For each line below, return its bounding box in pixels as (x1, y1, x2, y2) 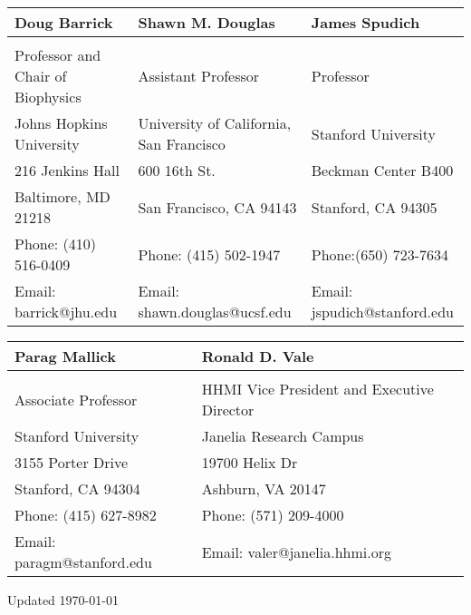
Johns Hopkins (14, 112, 108, 133)
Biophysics (14, 86, 82, 107)
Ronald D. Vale (201, 346, 314, 366)
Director (201, 399, 255, 420)
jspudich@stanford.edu (311, 301, 454, 322)
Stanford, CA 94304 (14, 478, 140, 499)
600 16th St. (138, 160, 216, 181)
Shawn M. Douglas (138, 12, 275, 33)
